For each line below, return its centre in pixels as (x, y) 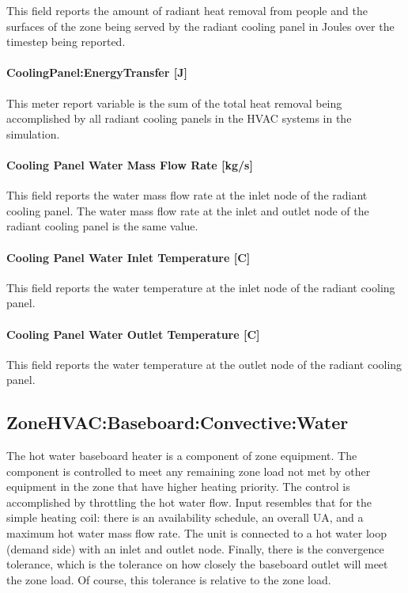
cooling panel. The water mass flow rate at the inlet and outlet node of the (188, 210)
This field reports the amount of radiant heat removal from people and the (187, 10)
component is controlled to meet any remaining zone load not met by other (189, 471)
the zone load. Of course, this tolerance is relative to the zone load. (169, 579)
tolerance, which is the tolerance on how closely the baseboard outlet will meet (197, 564)
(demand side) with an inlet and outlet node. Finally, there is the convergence (195, 548)
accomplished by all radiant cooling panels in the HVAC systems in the (179, 118)
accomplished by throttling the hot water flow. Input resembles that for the (189, 502)
